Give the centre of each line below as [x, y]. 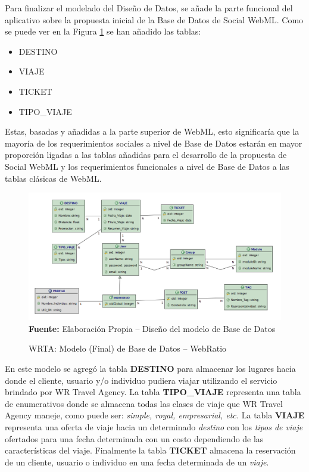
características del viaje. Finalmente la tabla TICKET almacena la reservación [150, 450]
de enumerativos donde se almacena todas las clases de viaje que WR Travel [144, 403]
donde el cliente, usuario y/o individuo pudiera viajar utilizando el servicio [141, 380]
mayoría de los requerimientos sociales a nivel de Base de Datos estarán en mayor [154, 143]
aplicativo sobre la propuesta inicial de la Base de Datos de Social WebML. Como [154, 19]
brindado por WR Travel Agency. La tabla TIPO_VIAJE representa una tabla [153, 392]
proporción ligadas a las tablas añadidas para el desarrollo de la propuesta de [146, 155]
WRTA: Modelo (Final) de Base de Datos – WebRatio [128, 348]
